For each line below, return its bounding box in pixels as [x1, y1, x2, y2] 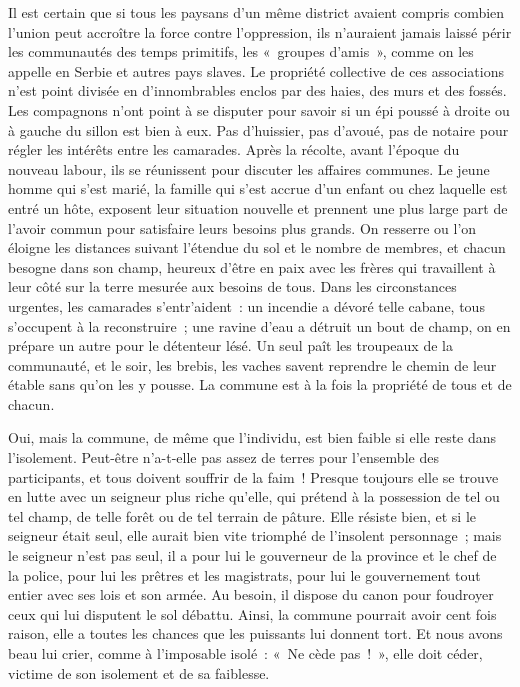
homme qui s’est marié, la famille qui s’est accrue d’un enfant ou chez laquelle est [8, 178, 508, 199]
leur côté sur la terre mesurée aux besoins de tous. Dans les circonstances [8, 276, 457, 297]
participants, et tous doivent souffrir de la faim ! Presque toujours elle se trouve [8, 466, 499, 487]
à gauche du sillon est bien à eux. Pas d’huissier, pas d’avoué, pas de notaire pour [8, 119, 509, 140]
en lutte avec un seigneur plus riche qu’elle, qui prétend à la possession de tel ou [8, 486, 500, 507]
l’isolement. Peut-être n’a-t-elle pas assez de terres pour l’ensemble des [8, 447, 439, 468]
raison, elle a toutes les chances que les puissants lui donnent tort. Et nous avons [8, 623, 503, 644]
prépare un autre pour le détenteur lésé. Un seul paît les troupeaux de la [8, 335, 453, 356]
